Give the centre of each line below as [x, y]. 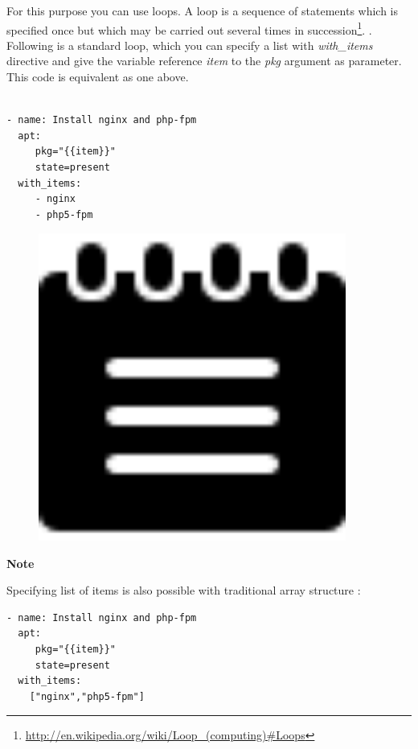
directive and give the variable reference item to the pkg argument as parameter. [204, 61]
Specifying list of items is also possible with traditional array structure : [184, 590]
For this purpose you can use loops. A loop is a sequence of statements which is [203, 10]
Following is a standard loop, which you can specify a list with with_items [190, 45]
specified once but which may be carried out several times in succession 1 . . [189, 28]
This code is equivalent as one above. [98, 77]
